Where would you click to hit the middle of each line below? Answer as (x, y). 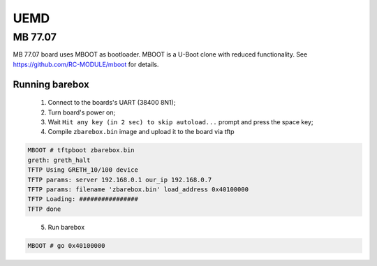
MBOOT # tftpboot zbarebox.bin (81, 150)
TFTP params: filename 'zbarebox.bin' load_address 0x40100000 (138, 189)
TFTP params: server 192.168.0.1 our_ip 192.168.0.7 (120, 179)
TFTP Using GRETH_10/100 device (83, 170)
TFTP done (44, 209)
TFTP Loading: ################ (83, 199)
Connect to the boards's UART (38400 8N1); (112, 103)
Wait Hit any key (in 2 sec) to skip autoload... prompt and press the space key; (180, 121)
